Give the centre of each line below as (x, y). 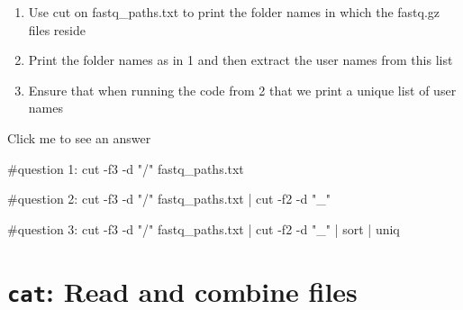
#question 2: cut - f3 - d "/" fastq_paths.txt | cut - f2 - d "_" (169, 199)
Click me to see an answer (79, 137)
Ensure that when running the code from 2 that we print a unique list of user (242, 90)
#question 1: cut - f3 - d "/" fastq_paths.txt (126, 168)
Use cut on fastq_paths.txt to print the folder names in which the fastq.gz (234, 12)
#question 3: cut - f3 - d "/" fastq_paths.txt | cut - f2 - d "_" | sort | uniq (204, 228)
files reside (57, 29)
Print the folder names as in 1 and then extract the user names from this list (241, 60)
